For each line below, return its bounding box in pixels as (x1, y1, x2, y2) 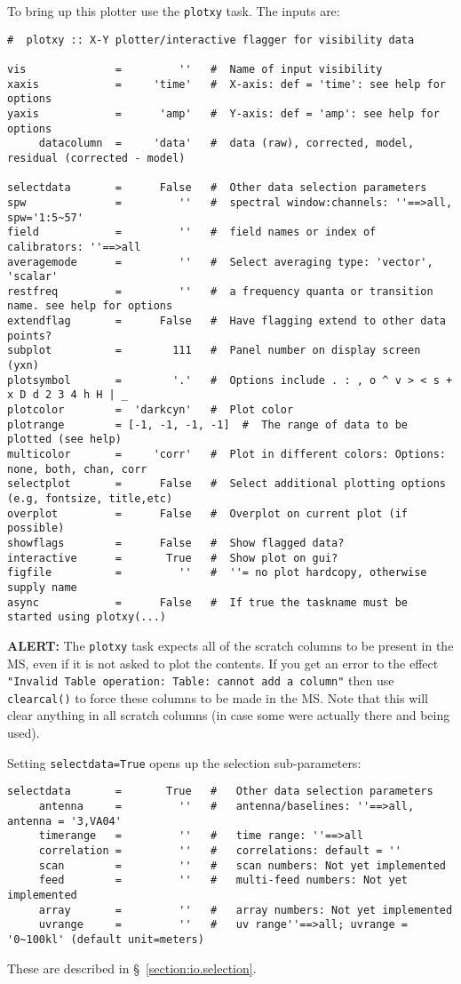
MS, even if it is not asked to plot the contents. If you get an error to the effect (7, 653, 439, 672)
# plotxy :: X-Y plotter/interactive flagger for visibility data (7, 33, 415, 46)
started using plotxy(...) (7, 611, 166, 624)
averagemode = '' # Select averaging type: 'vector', (7, 255, 433, 268)
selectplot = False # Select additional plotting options (7, 477, 446, 491)
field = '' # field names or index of (7, 226, 377, 239)
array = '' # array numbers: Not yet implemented (38, 903, 453, 916)
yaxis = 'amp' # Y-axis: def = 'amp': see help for (7, 107, 440, 120)
